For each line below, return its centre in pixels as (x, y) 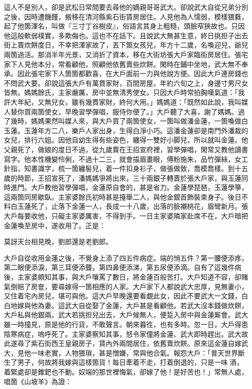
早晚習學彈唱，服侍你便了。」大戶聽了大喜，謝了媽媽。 (151, 111)
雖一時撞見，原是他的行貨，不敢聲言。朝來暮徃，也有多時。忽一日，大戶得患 (126, 324)
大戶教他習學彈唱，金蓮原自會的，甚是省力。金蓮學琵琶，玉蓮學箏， (139, 187)
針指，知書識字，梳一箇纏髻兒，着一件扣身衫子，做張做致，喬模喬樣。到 (119, 168)
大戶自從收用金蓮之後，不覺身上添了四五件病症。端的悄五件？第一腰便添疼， (126, 257)
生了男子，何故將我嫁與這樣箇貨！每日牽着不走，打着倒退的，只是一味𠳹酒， (124, 362)
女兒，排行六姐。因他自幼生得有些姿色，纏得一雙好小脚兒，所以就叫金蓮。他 (126, 140)
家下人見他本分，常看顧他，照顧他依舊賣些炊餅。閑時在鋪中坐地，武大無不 (123, 64)
